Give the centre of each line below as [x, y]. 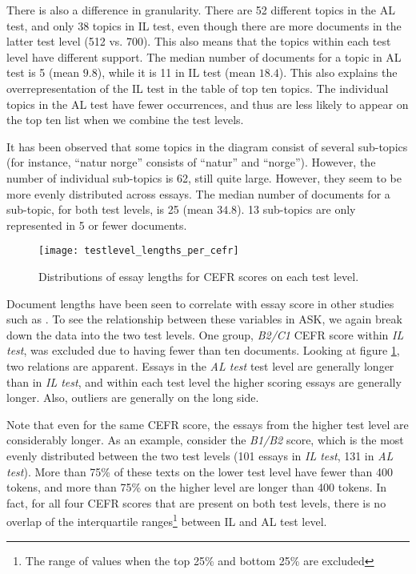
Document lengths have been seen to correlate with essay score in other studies [200, 303]
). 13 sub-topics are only [296, 209]
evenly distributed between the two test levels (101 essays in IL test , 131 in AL [200, 455]
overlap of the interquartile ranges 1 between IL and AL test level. [167, 520]
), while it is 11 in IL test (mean [176, 72]
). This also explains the [338, 72]
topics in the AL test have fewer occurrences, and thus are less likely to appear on [208, 104]
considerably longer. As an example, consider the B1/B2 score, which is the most [205, 440]
